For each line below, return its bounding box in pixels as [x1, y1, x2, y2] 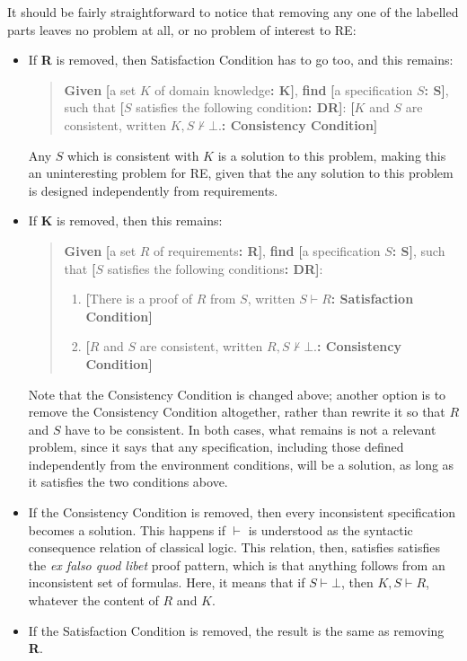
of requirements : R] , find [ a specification [154, 241, 381, 260]
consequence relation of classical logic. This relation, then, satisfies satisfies [28, 538, 440, 557]
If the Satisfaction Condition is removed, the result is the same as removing [28, 621, 445, 639]
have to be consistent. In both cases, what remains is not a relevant [65, 419, 436, 438]
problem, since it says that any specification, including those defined [28, 437, 404, 456]
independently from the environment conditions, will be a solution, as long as [28, 454, 454, 473]
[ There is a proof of [85, 289, 192, 308]
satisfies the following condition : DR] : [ [136, 98, 355, 117]
